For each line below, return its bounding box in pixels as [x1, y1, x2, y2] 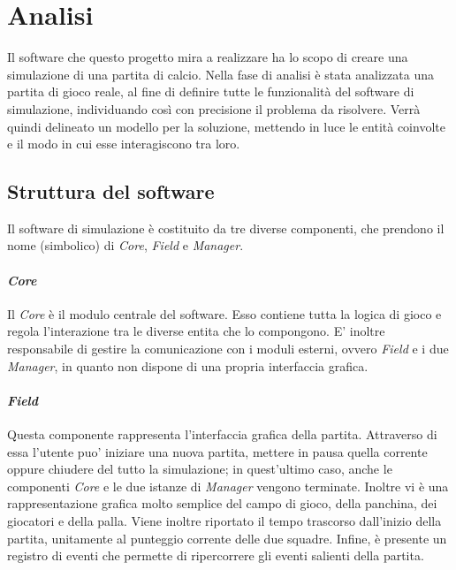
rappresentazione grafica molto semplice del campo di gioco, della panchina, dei [7, 494, 437, 513]
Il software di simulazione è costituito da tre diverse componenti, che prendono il [7, 218, 445, 237]
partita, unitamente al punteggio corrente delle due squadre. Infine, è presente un [7, 528, 447, 547]
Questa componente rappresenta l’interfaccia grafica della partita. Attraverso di [7, 425, 437, 444]
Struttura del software [7, 178, 215, 205]
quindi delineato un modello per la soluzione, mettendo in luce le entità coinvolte [7, 117, 445, 135]
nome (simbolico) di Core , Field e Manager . [7, 236, 244, 255]
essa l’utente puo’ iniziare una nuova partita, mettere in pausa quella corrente [7, 442, 428, 460]
